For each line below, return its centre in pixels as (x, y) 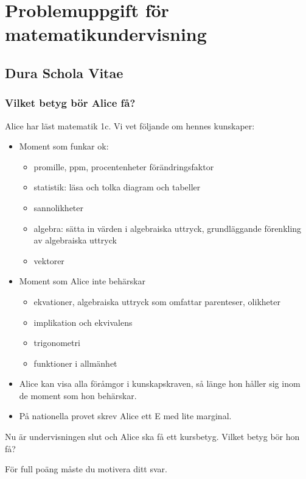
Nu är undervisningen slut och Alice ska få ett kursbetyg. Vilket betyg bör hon (152, 437)
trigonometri (57, 343)
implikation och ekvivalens (83, 322)
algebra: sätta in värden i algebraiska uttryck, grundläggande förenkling (168, 228)
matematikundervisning (106, 34)
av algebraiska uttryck (75, 240)
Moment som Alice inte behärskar (82, 281)
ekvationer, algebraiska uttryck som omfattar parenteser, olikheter (157, 301)
